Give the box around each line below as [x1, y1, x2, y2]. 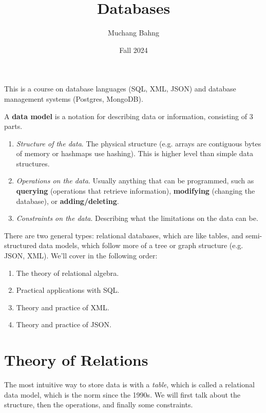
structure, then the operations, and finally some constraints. [4, 399, 193, 410]
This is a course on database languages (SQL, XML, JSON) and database [4, 83, 236, 94]
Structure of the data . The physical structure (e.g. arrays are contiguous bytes [16, 138, 261, 148]
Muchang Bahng [107, 27, 160, 38]
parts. [4, 121, 23, 132]
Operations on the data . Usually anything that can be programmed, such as [16, 175, 254, 186]
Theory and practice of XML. [16, 302, 109, 312]
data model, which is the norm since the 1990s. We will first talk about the [4, 389, 241, 400]
